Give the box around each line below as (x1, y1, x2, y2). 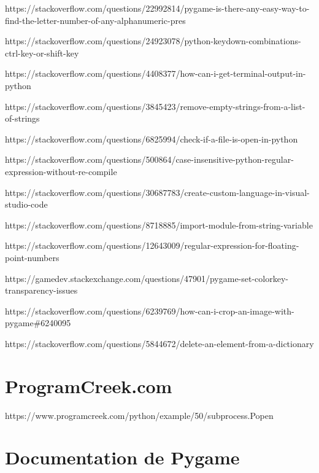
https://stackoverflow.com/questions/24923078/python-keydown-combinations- (5, 34, 301, 47)
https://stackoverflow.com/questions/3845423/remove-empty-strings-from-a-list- (5, 100, 306, 112)
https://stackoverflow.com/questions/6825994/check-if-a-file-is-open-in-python (5, 132, 298, 145)
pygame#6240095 (5, 316, 71, 329)
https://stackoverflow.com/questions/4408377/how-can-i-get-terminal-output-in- (5, 67, 306, 80)
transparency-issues (5, 284, 78, 297)
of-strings (5, 112, 40, 125)
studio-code (5, 198, 48, 211)
